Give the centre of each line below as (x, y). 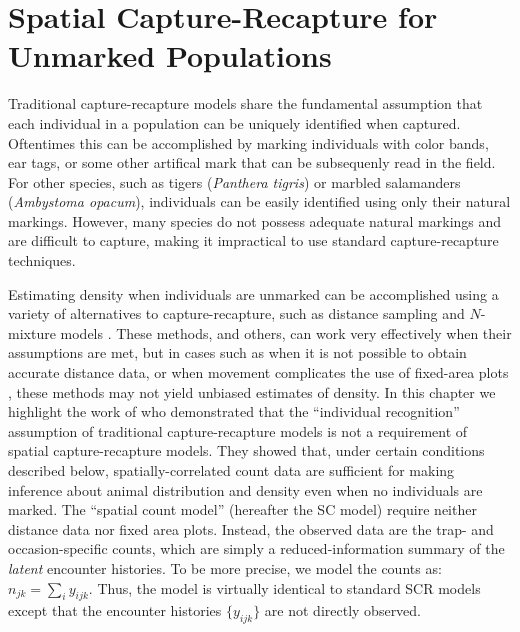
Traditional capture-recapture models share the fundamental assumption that (245, 103)
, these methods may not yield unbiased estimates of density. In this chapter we (252, 391)
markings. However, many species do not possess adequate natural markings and (255, 220)
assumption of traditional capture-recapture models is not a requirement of (238, 430)
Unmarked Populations (170, 55)
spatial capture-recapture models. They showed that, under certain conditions (246, 450)
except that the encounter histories (115, 610)
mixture (32, 332)
